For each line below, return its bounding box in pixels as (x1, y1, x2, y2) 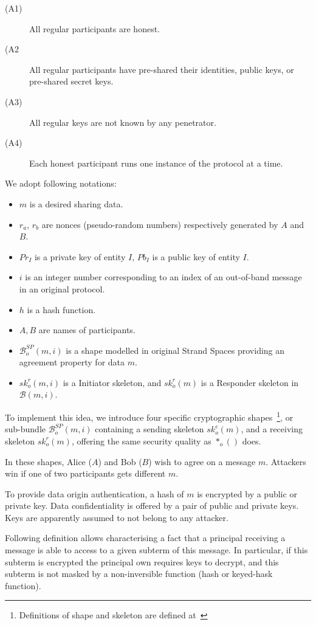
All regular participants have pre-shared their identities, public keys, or (29, 63, 294, 75)
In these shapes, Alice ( (5, 455, 92, 468)
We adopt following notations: (5, 177, 117, 190)
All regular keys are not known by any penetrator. (29, 116, 216, 128)
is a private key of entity (34, 250, 126, 263)
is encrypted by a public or (197, 487, 297, 500)
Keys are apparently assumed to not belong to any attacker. (5, 511, 228, 523)
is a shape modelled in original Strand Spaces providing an (66, 344, 285, 356)
